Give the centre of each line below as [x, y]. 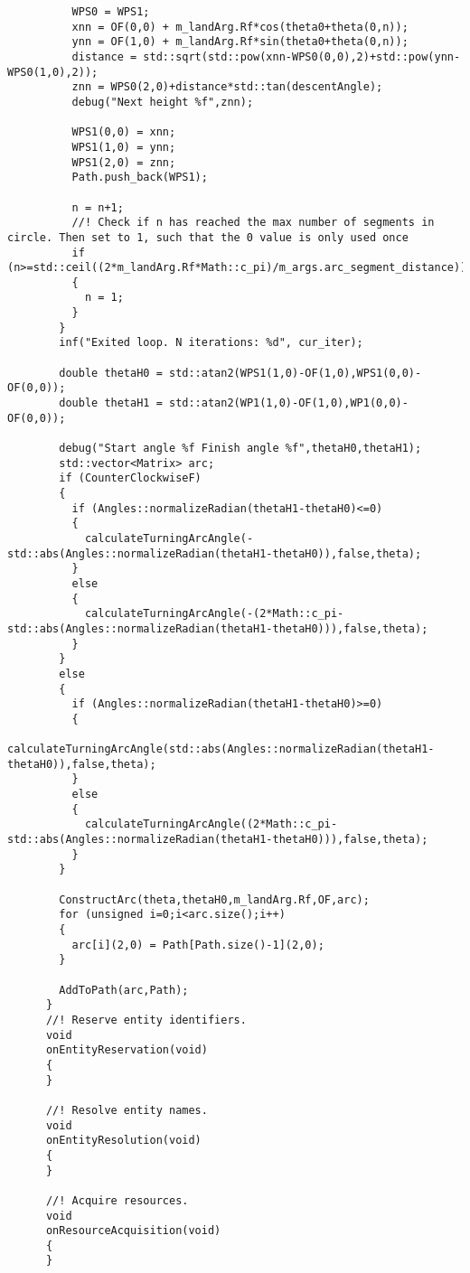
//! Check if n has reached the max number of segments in [253, 223]
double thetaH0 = [111, 373]
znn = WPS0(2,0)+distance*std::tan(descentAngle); [227, 87]
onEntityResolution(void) [123, 1141]
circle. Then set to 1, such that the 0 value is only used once [208, 237]
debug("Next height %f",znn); [163, 102]
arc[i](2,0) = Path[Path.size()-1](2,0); [198, 945]
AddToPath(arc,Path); [124, 990]
